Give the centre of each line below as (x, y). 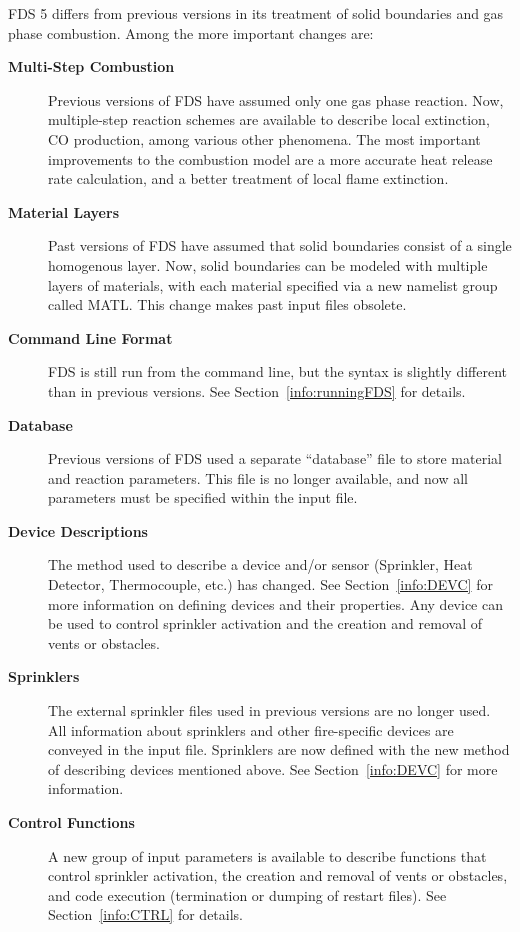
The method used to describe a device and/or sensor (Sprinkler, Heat (260, 564)
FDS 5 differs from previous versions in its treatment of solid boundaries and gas (256, 13)
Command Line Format (90, 337)
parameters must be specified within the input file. (203, 497)
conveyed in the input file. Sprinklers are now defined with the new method (279, 749)
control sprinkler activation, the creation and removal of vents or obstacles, (278, 875)
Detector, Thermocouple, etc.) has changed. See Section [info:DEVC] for (270, 584)
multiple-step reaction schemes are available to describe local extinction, (269, 119)
